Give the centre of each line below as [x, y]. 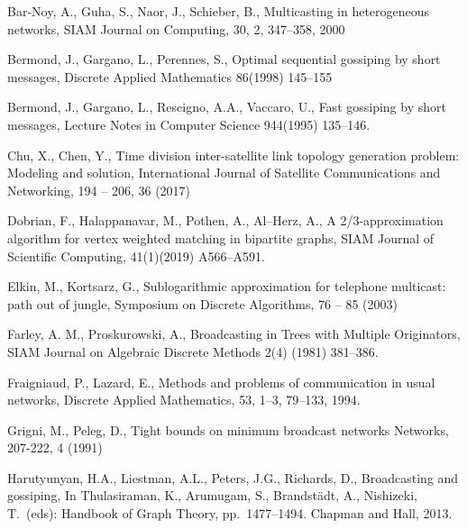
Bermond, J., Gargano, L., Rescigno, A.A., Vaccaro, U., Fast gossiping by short [227, 107]
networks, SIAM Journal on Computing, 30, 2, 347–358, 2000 [176, 28]
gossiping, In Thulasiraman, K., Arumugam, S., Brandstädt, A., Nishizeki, [212, 495]
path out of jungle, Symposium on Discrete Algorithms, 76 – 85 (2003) [202, 303]
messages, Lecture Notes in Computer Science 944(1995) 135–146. [189, 124]
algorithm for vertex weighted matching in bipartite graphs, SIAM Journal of [221, 237]
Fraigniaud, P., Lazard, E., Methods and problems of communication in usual [221, 382]
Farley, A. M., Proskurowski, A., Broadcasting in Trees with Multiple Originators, [234, 334]
